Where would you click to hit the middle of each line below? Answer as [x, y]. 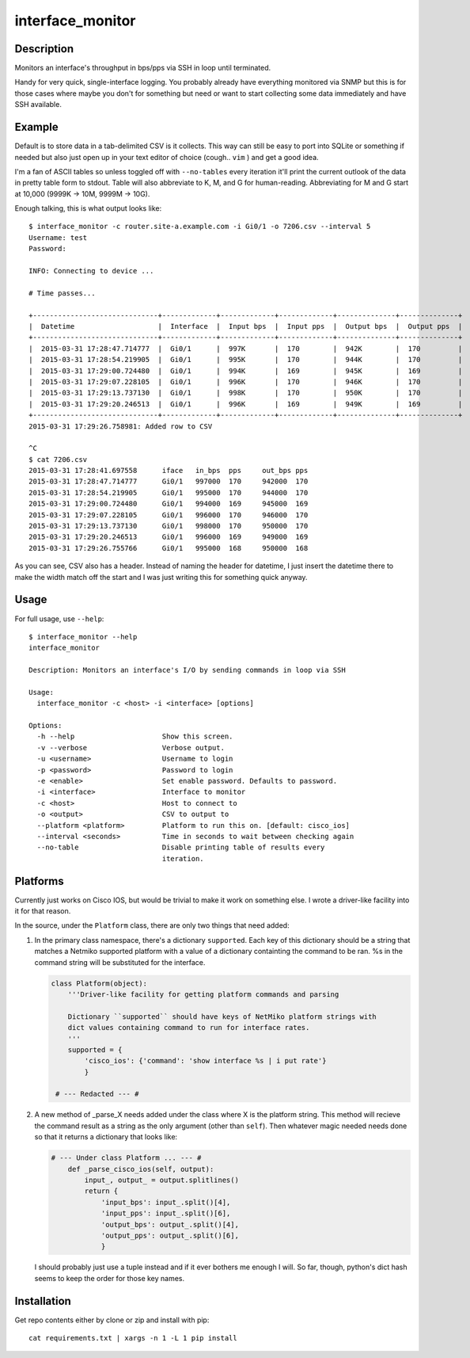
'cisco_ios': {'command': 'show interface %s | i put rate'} [205, 1061]
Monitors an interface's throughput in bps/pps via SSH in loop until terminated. [143, 68]
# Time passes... [62, 293]
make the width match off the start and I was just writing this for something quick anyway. [161, 577]
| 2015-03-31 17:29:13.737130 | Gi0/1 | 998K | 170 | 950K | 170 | [246, 393]
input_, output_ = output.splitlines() [161, 1180]
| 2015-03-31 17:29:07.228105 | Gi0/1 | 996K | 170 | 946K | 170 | [246, 381]
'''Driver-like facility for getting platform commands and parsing [203, 994]
